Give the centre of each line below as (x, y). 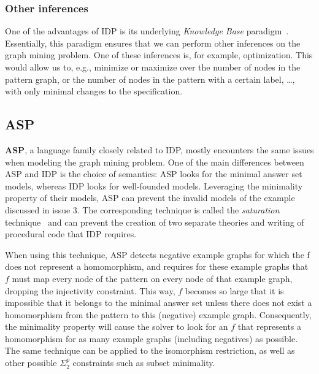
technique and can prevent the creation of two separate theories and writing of (155, 222)
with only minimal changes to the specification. (94, 91)
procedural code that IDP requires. (71, 234)
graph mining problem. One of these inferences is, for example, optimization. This (159, 55)
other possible (31, 363)
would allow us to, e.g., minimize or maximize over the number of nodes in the (153, 67)
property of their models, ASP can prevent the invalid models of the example (150, 198)
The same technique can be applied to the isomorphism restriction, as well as (150, 350)
